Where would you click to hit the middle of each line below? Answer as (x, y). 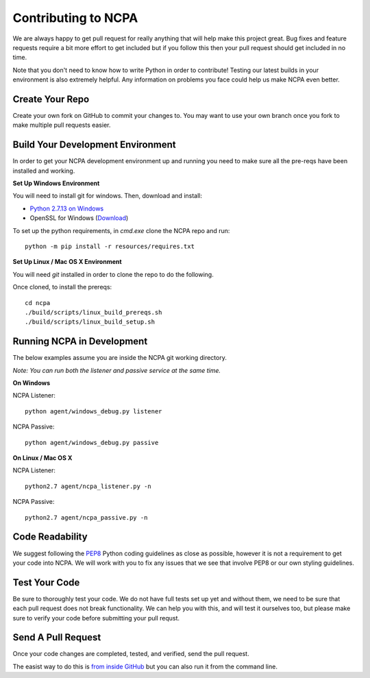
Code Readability (50, 537)
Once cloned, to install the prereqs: (62, 287)
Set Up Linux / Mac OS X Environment (67, 262)
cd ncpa (38, 303)
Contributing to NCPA (75, 18)
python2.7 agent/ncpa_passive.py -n (86, 517)
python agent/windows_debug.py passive (92, 443)
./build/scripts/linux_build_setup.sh (90, 322)
